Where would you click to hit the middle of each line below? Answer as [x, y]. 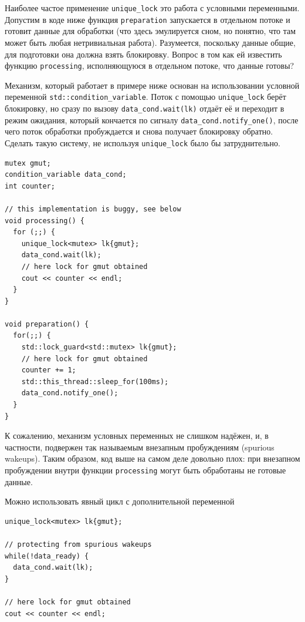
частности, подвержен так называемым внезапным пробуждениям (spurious [140, 447]
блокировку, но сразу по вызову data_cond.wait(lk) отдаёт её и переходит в [145, 108]
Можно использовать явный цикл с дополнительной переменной [120, 501]
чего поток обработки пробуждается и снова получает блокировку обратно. [139, 131]
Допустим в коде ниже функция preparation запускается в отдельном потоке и [148, 19]
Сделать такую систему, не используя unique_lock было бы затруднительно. [143, 142]
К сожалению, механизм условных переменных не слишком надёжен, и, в [137, 436]
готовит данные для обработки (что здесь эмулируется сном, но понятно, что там [150, 31]
